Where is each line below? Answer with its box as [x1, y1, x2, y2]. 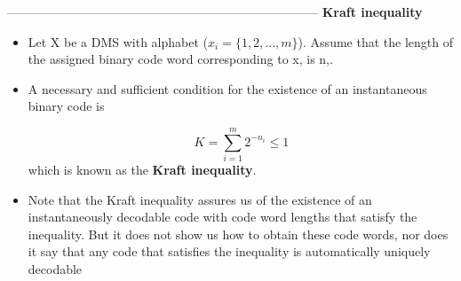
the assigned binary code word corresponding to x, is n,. [28, 50, 333, 68]
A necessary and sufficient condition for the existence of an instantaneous [28, 79, 427, 98]
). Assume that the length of [298, 32, 453, 51]
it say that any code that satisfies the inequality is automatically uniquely [28, 242, 431, 261]
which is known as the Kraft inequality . [28, 160, 257, 179]
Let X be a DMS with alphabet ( [28, 32, 209, 51]
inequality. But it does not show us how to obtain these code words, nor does [28, 224, 449, 243]
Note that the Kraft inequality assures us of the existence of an [28, 190, 372, 208]
